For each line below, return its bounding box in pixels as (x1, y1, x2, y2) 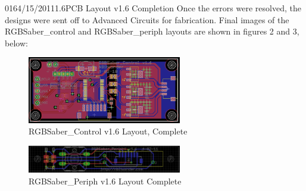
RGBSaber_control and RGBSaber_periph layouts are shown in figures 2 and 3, (5, 25, 299, 37)
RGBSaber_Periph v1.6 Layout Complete (29, 174, 182, 187)
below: (5, 36, 28, 49)
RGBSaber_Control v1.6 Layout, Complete (29, 125, 188, 137)
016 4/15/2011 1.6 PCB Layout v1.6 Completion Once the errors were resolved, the (5, 2, 301, 14)
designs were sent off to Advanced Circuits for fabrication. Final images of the (5, 13, 289, 26)
